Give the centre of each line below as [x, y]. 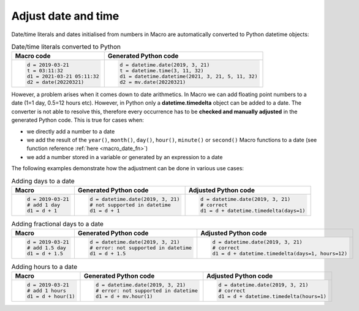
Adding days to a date [43, 181]
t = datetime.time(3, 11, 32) [162, 71]
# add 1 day [43, 205]
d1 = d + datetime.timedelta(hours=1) [273, 297]
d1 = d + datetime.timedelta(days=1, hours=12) [280, 254]
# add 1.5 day [47, 248]
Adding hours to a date [44, 267]
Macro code [33, 56]
